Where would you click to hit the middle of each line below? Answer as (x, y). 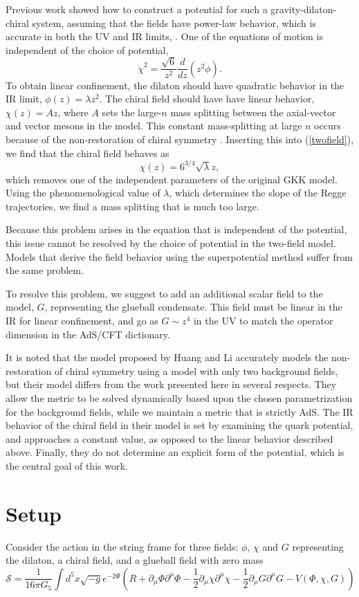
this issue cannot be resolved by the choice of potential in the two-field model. (171, 243)
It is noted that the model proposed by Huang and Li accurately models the (167, 357)
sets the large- (132, 112)
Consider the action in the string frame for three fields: (122, 546)
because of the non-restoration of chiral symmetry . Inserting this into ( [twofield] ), (180, 139)
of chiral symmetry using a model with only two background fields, (196, 370)
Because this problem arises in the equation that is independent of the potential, (176, 229)
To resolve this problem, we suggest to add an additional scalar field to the (164, 293)
